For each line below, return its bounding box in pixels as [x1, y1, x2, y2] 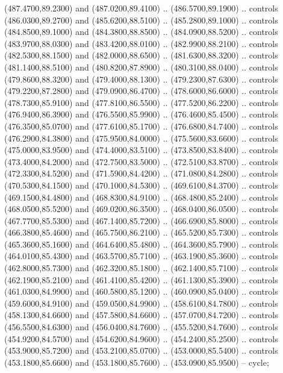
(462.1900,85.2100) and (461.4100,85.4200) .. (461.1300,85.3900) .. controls [4, 273, 278, 286]
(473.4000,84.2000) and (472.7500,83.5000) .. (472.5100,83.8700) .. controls [4, 155, 278, 168]
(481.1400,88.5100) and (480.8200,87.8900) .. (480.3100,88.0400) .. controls [4, 60, 278, 73]
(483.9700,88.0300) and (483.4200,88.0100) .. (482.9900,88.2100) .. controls [4, 37, 278, 49]
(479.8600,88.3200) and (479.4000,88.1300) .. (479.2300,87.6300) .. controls [4, 72, 278, 85]
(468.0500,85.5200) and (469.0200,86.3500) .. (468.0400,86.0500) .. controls [4, 202, 278, 215]
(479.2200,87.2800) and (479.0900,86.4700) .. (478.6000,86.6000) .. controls [4, 84, 278, 97]
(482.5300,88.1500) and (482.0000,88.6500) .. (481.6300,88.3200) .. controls [4, 49, 278, 61]
